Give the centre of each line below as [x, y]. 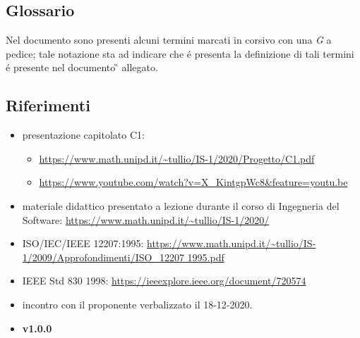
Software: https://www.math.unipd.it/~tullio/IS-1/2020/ [146, 219]
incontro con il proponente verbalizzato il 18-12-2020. [137, 304]
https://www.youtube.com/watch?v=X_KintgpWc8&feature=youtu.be [193, 182]
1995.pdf [206, 257]
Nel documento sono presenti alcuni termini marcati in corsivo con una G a [169, 40]
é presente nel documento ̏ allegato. [82, 67]
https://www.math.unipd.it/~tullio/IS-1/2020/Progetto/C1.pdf [177, 158]
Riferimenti [48, 105]
